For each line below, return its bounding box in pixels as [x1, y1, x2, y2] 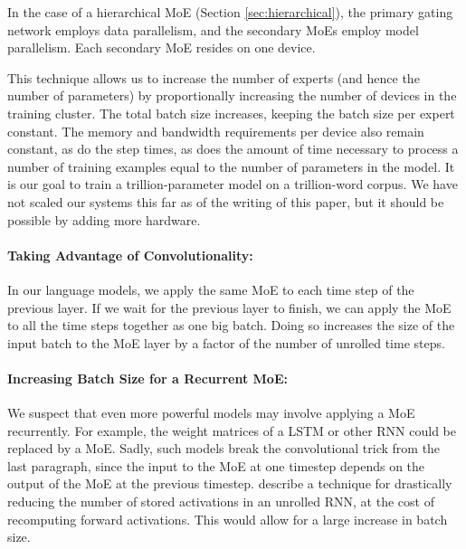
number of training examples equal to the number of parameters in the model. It [7, 156, 455, 175]
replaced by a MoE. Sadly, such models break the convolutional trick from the [7, 439, 441, 458]
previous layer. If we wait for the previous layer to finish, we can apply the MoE [7, 298, 452, 317]
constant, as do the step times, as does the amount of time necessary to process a [7, 139, 459, 158]
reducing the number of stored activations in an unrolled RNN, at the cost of [7, 492, 434, 511]
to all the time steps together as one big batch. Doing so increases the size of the [7, 316, 455, 335]
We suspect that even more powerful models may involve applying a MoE [7, 403, 415, 422]
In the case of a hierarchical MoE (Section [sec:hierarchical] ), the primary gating [7, 3, 453, 21]
